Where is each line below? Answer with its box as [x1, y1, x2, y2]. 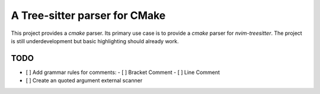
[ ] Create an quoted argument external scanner [25, 77, 143, 84]
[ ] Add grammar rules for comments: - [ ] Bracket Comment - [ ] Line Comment [25, 69, 220, 76]
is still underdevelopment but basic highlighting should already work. [11, 37, 179, 44]
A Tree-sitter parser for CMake [11, 9, 166, 22]
